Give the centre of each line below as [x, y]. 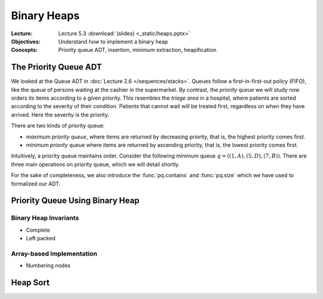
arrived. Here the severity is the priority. [60, 115]
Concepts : [25, 50]
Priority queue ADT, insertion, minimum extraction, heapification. [138, 50]
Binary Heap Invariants [45, 218]
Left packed [41, 238]
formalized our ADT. [36, 184]
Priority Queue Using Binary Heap [75, 201]
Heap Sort [31, 283]
